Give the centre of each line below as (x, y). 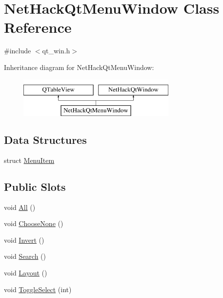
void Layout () (26, 273)
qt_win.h (56, 51)
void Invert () (24, 240)
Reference (38, 27)
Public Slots (35, 186)
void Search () (25, 256)
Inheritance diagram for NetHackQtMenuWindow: (79, 67)
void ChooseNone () (34, 223)
